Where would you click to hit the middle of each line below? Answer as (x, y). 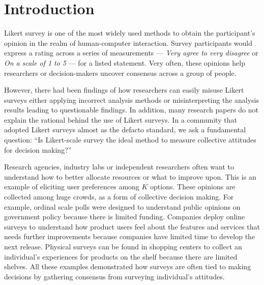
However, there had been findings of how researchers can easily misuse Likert (124, 90)
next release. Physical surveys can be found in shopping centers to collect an (123, 246)
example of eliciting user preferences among (72, 187)
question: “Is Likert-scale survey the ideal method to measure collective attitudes (130, 140)
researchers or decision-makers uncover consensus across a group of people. (120, 73)
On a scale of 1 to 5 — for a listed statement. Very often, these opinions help (125, 62)
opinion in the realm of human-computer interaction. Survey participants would (128, 42)
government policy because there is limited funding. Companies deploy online (125, 217)
